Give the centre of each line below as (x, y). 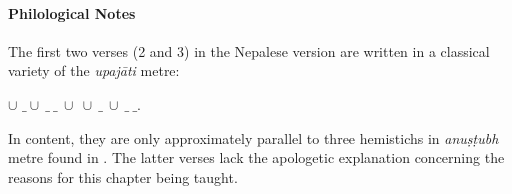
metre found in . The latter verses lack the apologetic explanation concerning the (256, 157)
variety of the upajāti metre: (94, 70)
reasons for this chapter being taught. (123, 176)
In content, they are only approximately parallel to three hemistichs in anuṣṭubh (253, 137)
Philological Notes (72, 12)
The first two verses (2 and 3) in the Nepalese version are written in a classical (249, 50)
